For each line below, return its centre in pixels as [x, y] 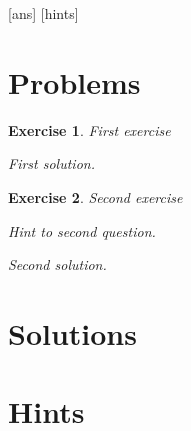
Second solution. [57, 264]
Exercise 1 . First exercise [89, 129]
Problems [74, 81]
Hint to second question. [82, 230]
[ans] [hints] [43, 13]
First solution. [51, 163]
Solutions [72, 332]
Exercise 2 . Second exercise [95, 196]
